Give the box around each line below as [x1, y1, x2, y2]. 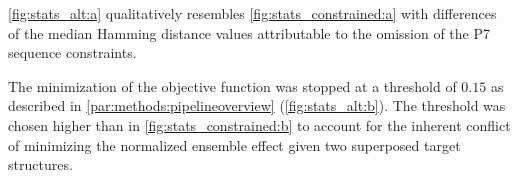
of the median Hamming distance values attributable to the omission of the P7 [8, 22, 490, 43]
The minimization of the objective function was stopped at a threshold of [8, 75, 457, 96]
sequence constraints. [8, 42, 137, 63]
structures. [8, 154, 73, 175]
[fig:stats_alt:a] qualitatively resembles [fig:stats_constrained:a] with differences [8, 3, 497, 23]
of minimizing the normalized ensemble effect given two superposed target [8, 134, 461, 155]
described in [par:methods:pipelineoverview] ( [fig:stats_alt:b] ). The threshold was [8, 95, 506, 116]
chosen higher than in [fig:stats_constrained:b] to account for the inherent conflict [8, 114, 511, 135]
